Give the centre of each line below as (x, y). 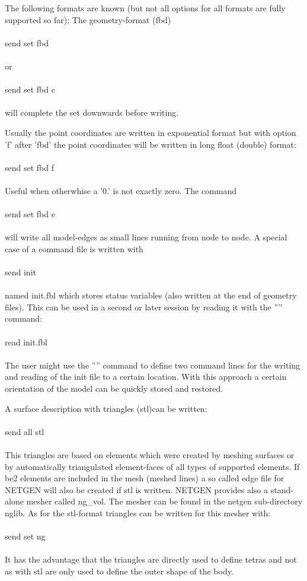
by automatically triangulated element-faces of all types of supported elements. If (152, 466)
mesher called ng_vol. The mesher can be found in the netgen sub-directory (164, 501)
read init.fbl (26, 342)
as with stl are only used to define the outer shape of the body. (119, 571)
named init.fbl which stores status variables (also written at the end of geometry (151, 295)
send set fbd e (30, 214)
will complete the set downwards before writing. (92, 112)
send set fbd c (30, 89)
